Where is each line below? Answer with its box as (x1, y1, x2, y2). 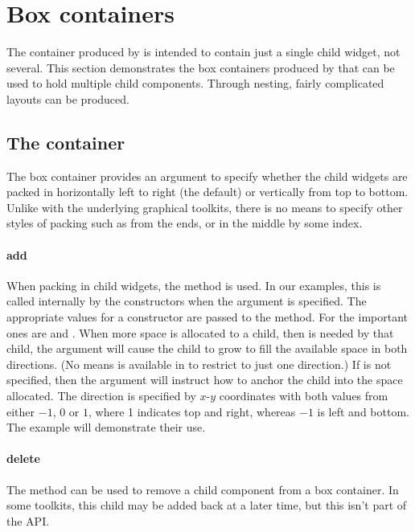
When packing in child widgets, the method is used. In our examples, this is (6, 276, 381, 293)
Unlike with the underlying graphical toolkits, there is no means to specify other (6, 198, 403, 215)
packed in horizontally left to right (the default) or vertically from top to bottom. (6, 183, 409, 200)
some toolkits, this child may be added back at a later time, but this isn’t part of (6, 497, 407, 514)
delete (6, 450, 40, 467)
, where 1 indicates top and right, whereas (88, 403, 296, 419)
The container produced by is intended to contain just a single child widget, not (6, 43, 401, 60)
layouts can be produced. (6, 90, 129, 107)
